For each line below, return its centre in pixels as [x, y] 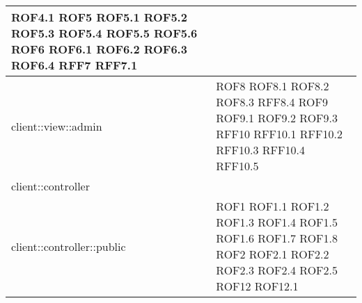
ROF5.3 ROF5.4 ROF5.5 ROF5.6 [104, 33]
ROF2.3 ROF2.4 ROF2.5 [277, 270]
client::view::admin [57, 126]
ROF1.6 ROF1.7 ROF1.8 [277, 238]
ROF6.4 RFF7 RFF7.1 [74, 65]
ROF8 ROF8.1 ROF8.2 [273, 86]
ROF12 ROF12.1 [257, 286]
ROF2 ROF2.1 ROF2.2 [273, 254]
